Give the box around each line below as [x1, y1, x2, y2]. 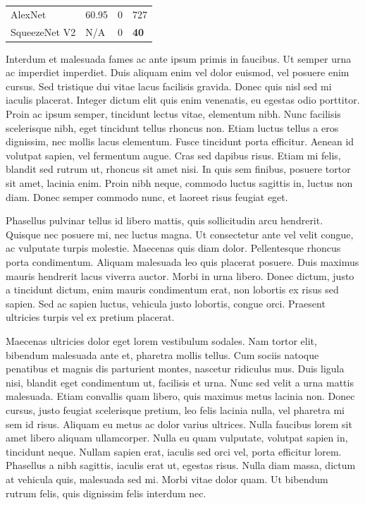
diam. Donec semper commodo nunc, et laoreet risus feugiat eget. [6, 189, 288, 204]
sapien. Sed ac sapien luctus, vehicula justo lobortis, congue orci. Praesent [6, 296, 326, 310]
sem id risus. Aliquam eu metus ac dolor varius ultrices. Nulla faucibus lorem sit [6, 416, 352, 431]
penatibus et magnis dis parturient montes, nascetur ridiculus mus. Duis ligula [6, 361, 345, 376]
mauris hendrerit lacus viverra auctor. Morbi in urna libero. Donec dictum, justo [6, 268, 354, 283]
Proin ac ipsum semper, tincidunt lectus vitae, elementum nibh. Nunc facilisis [6, 107, 341, 121]
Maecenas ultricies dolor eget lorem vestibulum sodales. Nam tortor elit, [6, 333, 317, 348]
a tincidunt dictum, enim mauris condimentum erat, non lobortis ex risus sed [6, 282, 339, 297]
